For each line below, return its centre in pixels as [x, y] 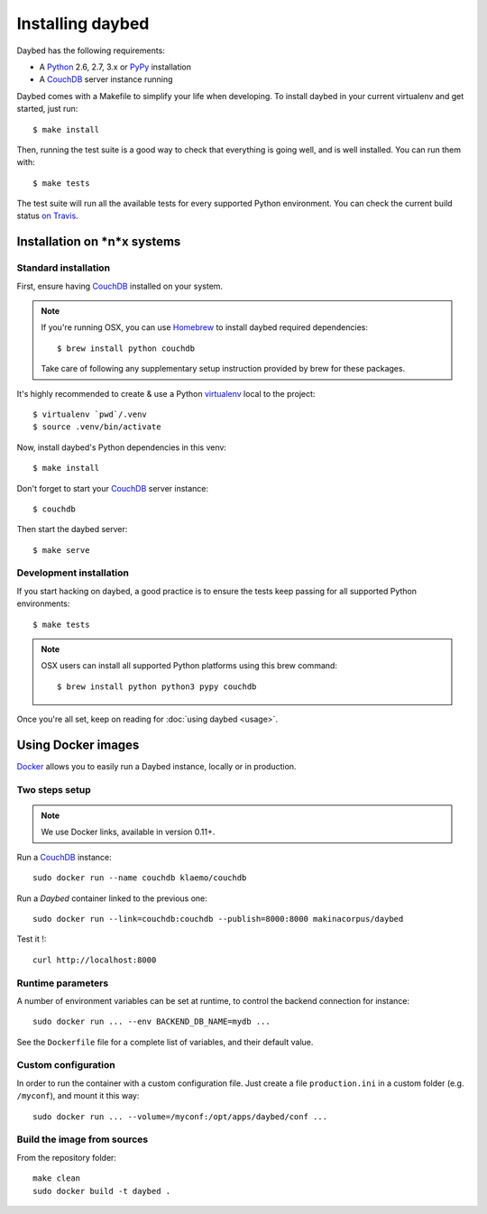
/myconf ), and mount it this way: [78, 1096]
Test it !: [32, 939]
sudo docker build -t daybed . [102, 1191]
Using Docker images [78, 745]
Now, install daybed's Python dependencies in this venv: [122, 447]
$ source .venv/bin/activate [97, 427]
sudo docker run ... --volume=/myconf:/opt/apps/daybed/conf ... [180, 1117]
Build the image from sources [83, 1139]
